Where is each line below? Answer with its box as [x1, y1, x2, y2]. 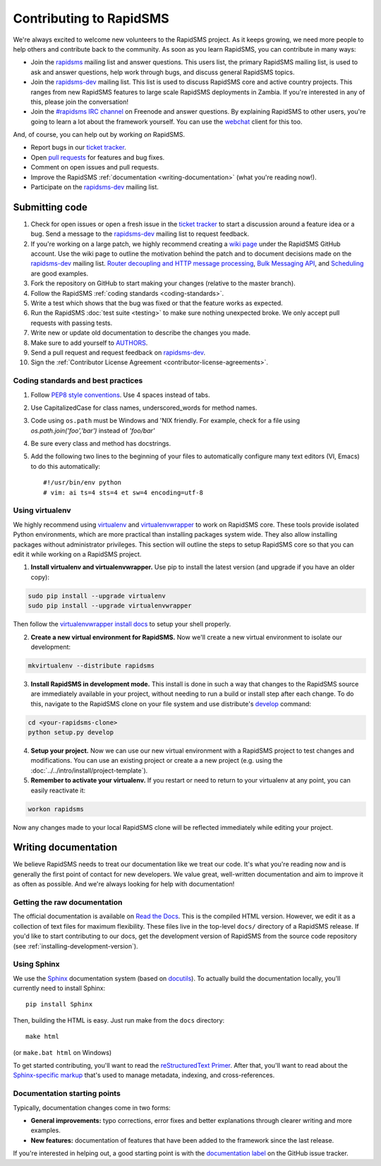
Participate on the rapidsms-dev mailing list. [30, 183, 159, 191]
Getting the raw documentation [13, 897, 123, 907]
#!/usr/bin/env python [43, 479, 122, 487]
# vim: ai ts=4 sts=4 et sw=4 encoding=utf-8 [43, 488, 204, 496]
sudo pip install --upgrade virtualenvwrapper [28, 602, 192, 610]
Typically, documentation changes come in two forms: [13, 1103, 171, 1112]
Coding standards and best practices [13, 376, 143, 386]
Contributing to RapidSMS [13, 11, 169, 26]
